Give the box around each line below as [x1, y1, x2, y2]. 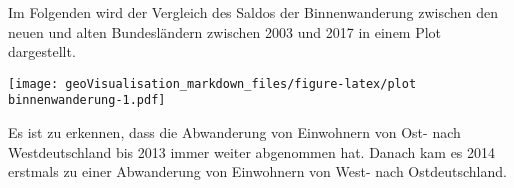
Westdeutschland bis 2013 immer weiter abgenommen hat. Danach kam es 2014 [8, 141, 496, 162]
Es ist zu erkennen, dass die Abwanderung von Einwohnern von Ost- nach [8, 122, 461, 143]
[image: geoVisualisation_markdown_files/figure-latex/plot [8, 76, 417, 91]
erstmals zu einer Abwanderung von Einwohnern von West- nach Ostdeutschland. [8, 161, 507, 182]
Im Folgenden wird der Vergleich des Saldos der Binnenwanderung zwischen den [8, 2, 499, 22]
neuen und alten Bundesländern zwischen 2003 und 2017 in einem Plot [8, 21, 442, 42]
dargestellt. [8, 41, 76, 62]
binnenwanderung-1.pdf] [8, 93, 166, 108]
